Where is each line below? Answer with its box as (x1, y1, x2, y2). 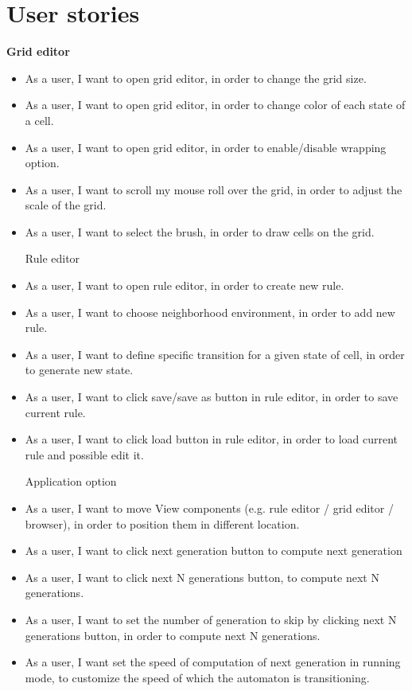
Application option (25, 473, 117, 490)
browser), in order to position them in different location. (25, 515, 300, 532)
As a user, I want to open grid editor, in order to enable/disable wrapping (25, 139, 387, 155)
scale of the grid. (25, 197, 107, 213)
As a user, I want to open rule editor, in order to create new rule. (25, 277, 344, 294)
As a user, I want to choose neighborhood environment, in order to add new (25, 303, 395, 320)
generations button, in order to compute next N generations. (25, 627, 321, 643)
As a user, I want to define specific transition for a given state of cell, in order (25, 345, 405, 362)
